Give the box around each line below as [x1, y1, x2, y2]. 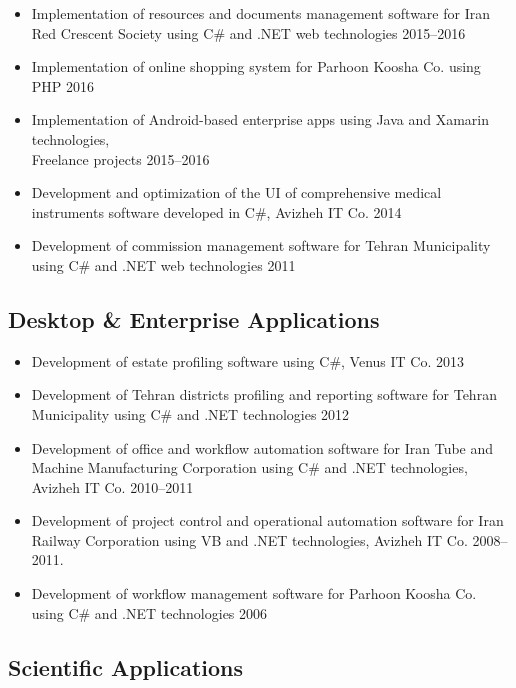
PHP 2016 [31, 75, 95, 96]
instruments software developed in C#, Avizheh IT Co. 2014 [31, 201, 402, 222]
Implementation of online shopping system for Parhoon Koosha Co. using [31, 56, 481, 77]
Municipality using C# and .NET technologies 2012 [31, 403, 350, 424]
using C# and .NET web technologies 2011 [31, 254, 296, 275]
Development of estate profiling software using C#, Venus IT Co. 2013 [31, 350, 465, 371]
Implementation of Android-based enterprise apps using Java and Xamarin [31, 109, 490, 130]
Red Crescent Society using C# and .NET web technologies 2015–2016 [31, 22, 466, 43]
